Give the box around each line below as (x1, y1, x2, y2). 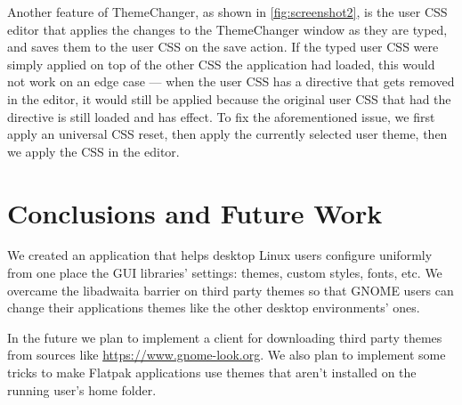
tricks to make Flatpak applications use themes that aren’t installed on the (7, 363, 417, 382)
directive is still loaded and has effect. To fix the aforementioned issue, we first (7, 107, 435, 126)
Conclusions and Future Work (7, 194, 383, 231)
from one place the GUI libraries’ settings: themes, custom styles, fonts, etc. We (7, 263, 442, 282)
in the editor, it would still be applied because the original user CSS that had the (7, 89, 451, 108)
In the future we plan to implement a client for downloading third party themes (7, 328, 442, 346)
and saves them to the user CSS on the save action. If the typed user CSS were (7, 37, 439, 56)
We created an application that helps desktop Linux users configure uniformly (7, 246, 433, 264)
